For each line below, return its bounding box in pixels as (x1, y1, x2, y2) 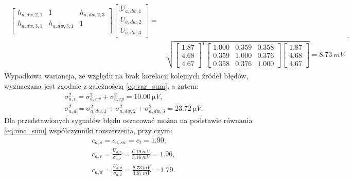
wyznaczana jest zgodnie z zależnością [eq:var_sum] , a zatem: (4, 81, 199, 91)
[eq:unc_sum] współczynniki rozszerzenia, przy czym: (4, 125, 172, 136)
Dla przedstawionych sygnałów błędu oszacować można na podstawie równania (4, 115, 253, 126)
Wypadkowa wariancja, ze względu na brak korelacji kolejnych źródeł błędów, (4, 70, 249, 81)
